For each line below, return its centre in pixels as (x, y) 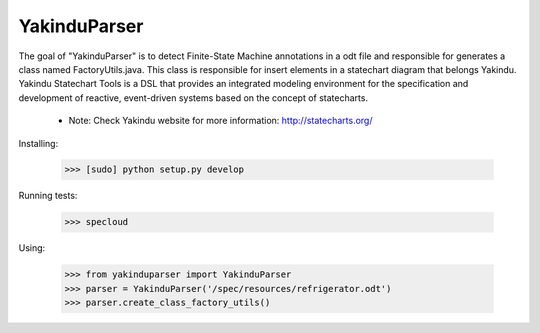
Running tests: (48, 196)
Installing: (38, 143)
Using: (32, 248)
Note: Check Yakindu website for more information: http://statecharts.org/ (220, 121)
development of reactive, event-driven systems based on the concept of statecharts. (193, 97)
